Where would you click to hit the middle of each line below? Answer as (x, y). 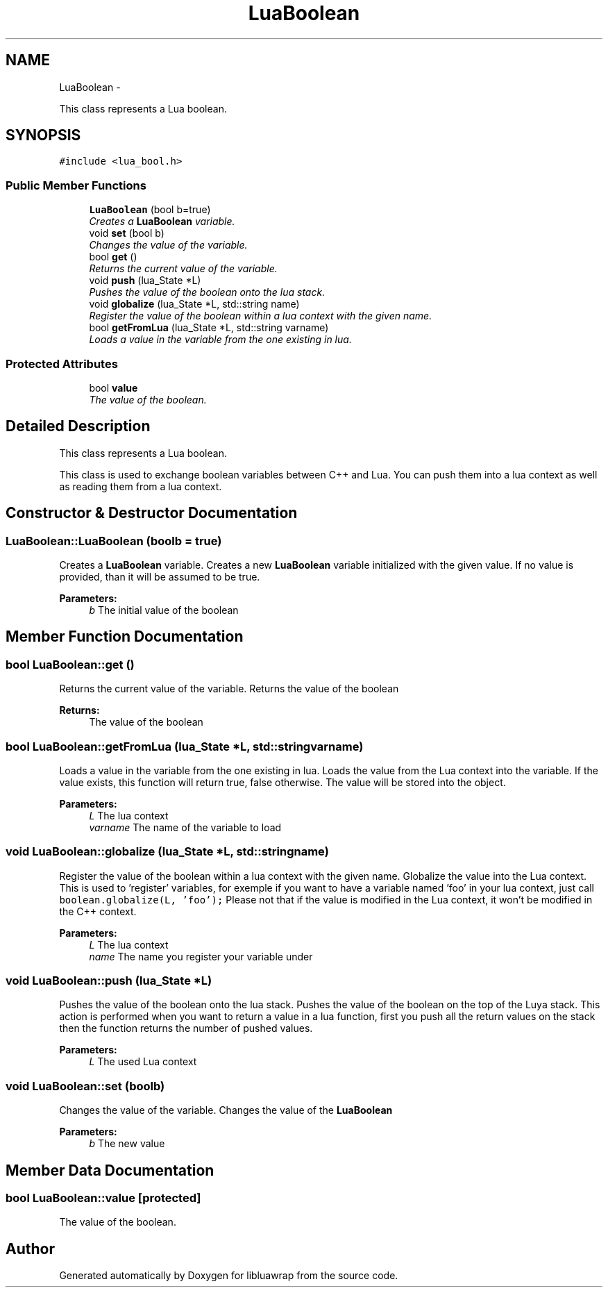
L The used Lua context (143, 1062)
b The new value (127, 1144)
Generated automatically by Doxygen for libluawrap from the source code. (229, 1276)
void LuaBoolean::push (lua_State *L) (109, 981)
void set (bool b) (127, 233)
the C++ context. (98, 911)
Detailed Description (78, 426)
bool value (113, 387)
